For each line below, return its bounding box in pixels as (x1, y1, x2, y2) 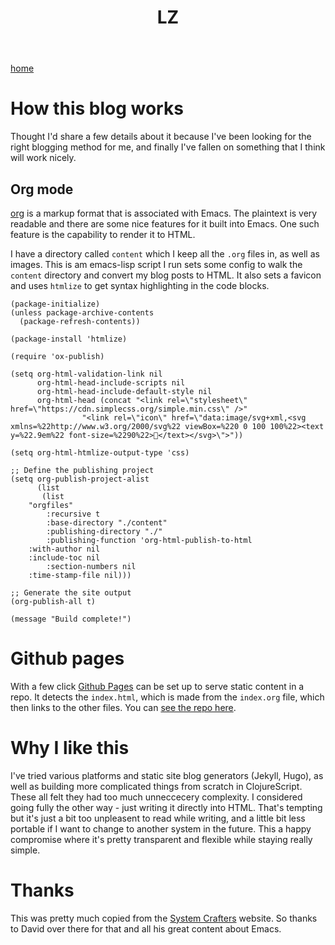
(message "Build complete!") (10, 614, 132, 624)
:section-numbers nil (46, 561, 137, 571)
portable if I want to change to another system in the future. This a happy (10, 822, 312, 835)
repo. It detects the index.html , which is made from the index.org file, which (10, 691, 325, 703)
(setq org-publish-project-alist (10, 474, 150, 484)
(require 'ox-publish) (10, 351, 105, 361)
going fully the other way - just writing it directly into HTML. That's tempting (10, 801, 323, 813)
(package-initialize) (10, 299, 101, 309)
